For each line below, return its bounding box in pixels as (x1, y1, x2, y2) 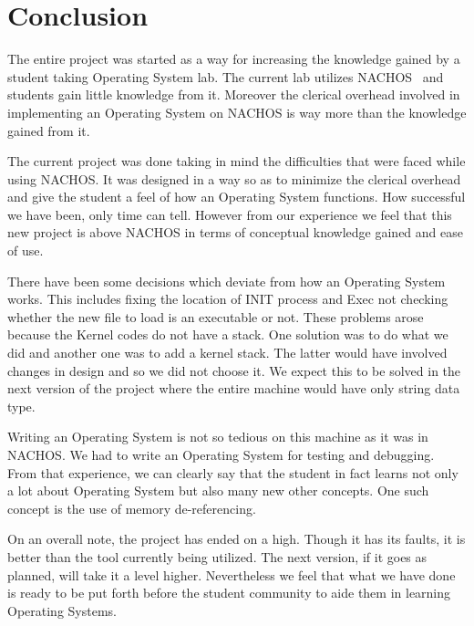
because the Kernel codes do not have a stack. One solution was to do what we (7, 325, 448, 344)
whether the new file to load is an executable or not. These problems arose (7, 307, 424, 326)
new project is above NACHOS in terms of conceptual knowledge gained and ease (7, 223, 463, 242)
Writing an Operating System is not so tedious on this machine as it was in (7, 427, 428, 446)
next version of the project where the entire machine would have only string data (7, 379, 460, 398)
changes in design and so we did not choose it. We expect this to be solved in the (7, 360, 461, 380)
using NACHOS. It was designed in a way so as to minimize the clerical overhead (7, 169, 461, 188)
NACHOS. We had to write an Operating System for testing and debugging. (7, 445, 435, 464)
